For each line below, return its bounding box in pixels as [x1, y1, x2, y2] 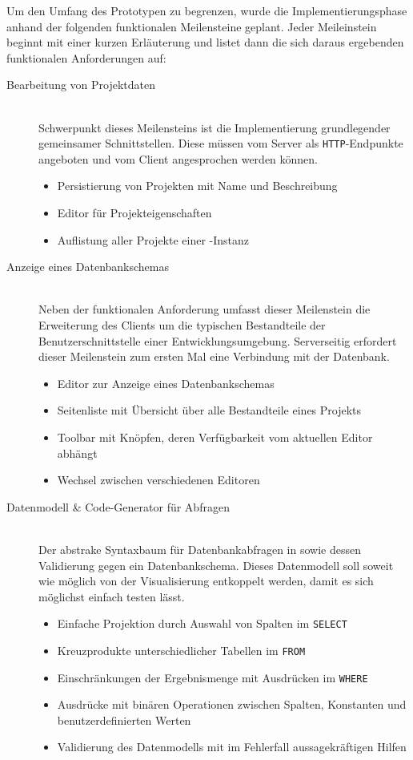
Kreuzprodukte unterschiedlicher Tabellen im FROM [57, 641, 306, 658]
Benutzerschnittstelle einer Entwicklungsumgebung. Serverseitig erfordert [38, 332, 397, 349]
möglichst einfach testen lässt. [38, 588, 185, 604]
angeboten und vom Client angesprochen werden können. [38, 150, 319, 167]
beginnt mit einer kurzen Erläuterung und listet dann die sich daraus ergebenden [6, 34, 404, 51]
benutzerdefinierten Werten [57, 711, 191, 728]
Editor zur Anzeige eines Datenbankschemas [57, 374, 275, 391]
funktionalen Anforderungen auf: [6, 49, 166, 66]
